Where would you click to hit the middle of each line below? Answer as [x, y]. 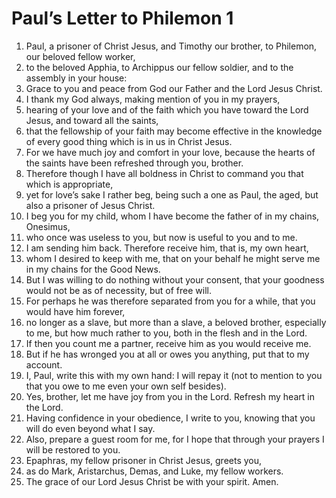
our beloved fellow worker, [80, 56]
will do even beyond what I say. [90, 428]
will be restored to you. [73, 449]
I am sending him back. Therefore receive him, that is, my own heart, [167, 248]
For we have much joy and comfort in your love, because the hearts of [170, 152]
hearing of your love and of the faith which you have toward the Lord [167, 109]
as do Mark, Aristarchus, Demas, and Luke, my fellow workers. [154, 471]
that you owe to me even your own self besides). [126, 386]
